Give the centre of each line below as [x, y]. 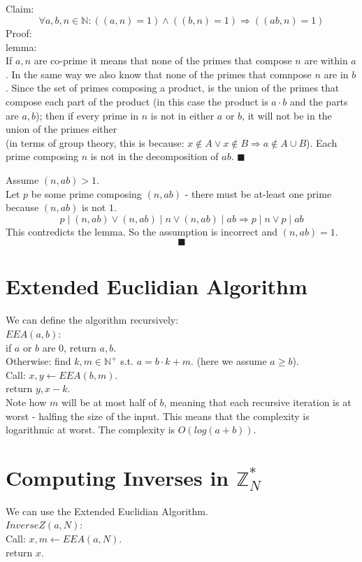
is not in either [182, 115]
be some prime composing [86, 193]
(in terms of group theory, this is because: [95, 142]
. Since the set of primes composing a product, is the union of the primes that [173, 88]
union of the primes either [61, 129]
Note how [26, 402]
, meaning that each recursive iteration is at [258, 402]
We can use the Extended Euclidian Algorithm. [107, 511]
